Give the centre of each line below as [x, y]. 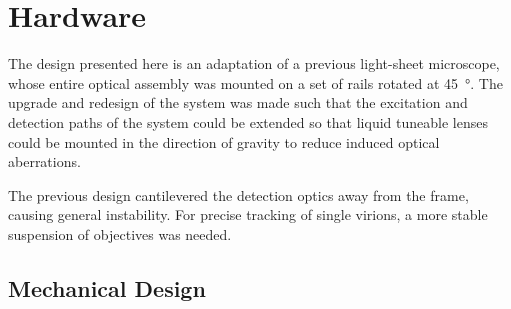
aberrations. [44, 161]
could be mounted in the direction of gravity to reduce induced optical [224, 141]
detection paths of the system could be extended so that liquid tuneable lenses [248, 121]
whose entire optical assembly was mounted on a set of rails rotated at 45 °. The [255, 82]
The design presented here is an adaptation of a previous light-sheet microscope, [254, 63]
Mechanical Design [107, 287]
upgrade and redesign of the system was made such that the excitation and [238, 102]
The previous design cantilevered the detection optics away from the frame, [238, 194]
